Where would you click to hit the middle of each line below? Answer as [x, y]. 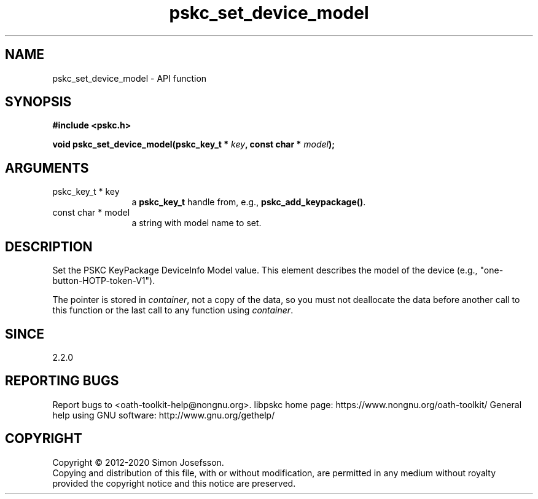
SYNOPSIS [38, 102]
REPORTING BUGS [62, 381]
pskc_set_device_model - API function [130, 78]
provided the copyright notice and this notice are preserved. [174, 483]
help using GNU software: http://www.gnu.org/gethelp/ [164, 415]
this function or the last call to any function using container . [173, 310]
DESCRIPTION [49, 246]
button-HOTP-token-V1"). [104, 281]
